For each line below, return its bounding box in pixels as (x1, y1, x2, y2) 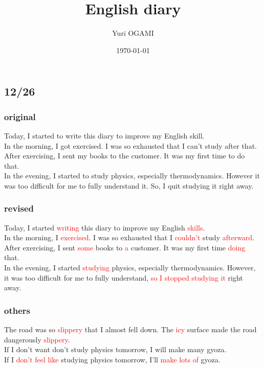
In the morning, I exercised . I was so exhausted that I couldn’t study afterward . (4, 232, 255, 243)
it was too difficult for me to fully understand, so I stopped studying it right (4, 272, 243, 283)
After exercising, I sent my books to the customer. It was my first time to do (4, 150, 245, 161)
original (4, 110, 36, 123)
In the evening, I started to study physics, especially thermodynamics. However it (4, 170, 260, 181)
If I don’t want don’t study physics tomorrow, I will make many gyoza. (4, 344, 227, 355)
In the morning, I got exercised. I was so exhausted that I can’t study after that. (4, 140, 257, 151)
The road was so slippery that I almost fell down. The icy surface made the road (4, 324, 257, 335)
